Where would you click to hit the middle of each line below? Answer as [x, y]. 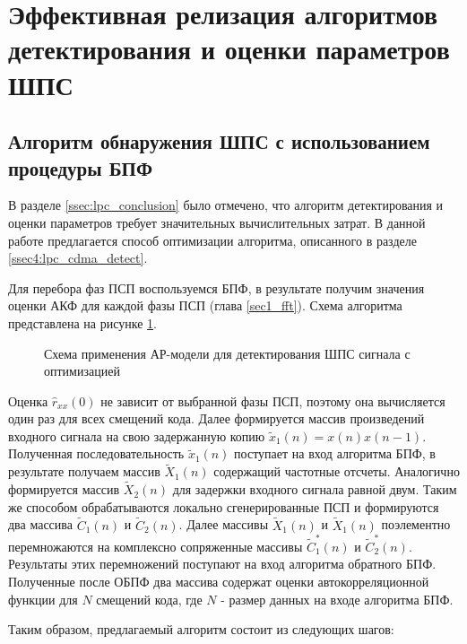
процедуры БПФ [80, 167]
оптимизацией [82, 371]
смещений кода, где [149, 599]
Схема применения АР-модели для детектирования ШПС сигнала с [227, 353]
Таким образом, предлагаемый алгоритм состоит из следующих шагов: [201, 629]
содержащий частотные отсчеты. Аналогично [337, 471]
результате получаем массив [84, 471]
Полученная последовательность [96, 453]
